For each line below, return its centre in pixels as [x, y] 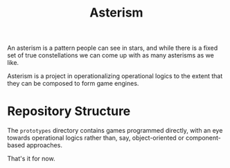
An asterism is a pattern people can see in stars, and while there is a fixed [113, 48]
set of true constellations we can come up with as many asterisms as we [111, 55]
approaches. [44, 145]
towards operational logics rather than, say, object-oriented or [96, 138]
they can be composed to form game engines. [73, 84]
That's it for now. [31, 159]
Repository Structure [69, 111]
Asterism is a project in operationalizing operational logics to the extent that [115, 76]
